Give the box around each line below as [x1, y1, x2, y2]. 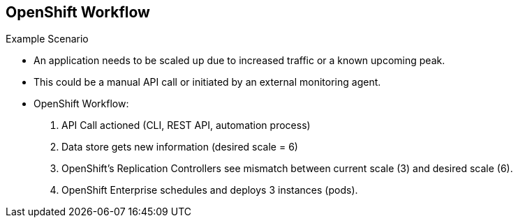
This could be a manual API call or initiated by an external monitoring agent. [34, 76, 381, 89]
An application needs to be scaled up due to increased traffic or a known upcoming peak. [34, 54, 445, 67]
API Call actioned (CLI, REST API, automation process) [61, 119, 311, 132]
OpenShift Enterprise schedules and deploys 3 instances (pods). [61, 184, 358, 197]
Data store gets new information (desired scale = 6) [61, 141, 298, 153]
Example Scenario [6, 33, 89, 45]
